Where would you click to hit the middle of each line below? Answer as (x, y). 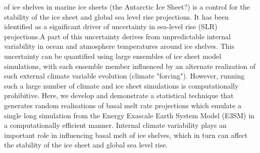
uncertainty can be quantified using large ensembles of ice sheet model (113, 56)
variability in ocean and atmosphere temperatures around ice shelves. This (119, 46)
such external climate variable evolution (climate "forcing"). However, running (124, 76)
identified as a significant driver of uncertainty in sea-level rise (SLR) (111, 26)
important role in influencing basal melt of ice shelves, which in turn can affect (126, 135)
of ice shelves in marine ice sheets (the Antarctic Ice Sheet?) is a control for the (127, 7)
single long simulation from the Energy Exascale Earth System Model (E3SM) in (129, 115)
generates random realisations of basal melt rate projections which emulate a (123, 105)
